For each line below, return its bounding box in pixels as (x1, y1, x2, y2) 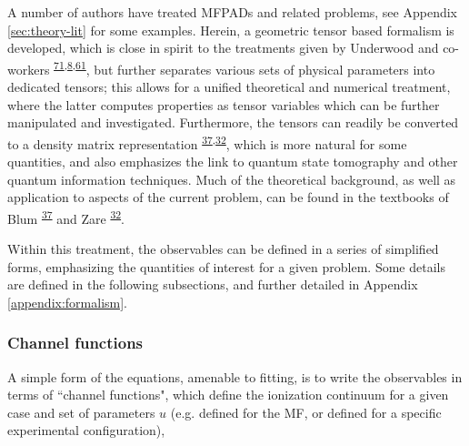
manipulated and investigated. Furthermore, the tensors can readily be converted (7, 113, 459, 132)
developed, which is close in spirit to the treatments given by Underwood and (7, 38, 439, 57)
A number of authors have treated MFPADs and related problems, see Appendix (7, 3, 457, 21)
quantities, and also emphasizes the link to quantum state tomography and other (7, 152, 458, 171)
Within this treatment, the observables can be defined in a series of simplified (7, 239, 439, 258)
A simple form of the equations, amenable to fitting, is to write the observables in (7, 367, 463, 386)
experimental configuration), (7, 421, 165, 440)
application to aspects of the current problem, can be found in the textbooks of (7, 188, 449, 207)
